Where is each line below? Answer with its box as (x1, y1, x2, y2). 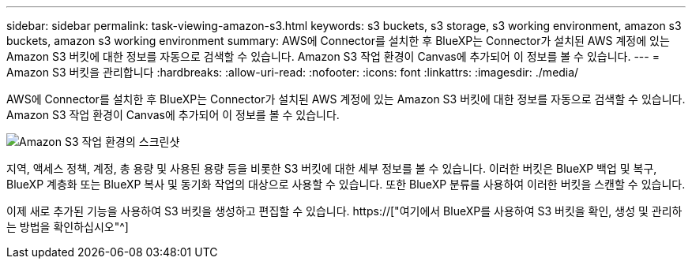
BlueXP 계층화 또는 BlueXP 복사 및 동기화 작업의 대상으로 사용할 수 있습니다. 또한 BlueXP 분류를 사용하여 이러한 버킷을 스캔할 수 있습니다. (6, 177, 686, 191)
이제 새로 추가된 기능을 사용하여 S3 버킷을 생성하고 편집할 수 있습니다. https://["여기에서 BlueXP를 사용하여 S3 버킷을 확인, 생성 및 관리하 (6, 204, 683, 218)
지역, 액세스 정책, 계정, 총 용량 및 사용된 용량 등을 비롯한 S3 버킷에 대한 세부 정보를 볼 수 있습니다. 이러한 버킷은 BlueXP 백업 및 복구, (6, 162, 657, 175)
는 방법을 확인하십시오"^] (6, 220, 129, 233)
